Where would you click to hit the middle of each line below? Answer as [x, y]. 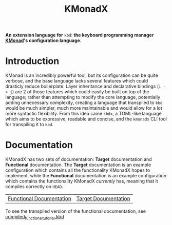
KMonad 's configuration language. [44, 40]
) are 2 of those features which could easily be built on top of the [81, 92]
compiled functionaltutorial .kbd [35, 217]
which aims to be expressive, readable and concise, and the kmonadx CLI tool [86, 119]
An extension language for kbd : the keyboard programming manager [80, 35]
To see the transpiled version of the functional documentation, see [76, 211]
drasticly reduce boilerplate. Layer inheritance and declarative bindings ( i [83, 86]
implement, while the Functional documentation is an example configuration [86, 176]
